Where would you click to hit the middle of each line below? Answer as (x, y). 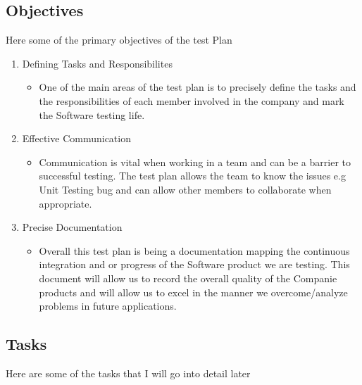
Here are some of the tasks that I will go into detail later (128, 373)
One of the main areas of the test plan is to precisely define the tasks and (198, 87)
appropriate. (65, 203)
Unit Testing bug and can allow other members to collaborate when (185, 189)
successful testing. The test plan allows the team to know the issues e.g (192, 176)
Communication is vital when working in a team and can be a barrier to (195, 162)
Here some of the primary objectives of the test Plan (119, 40)
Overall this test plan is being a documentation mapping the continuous (194, 250)
